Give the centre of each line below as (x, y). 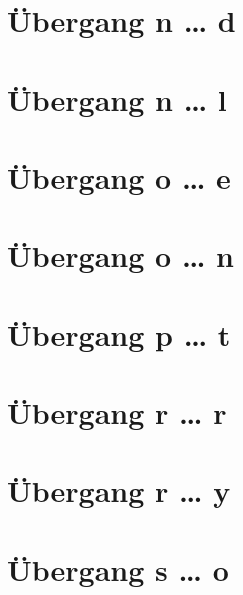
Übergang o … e (119, 176)
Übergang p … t (119, 333)
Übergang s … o (118, 568)
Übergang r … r (117, 412)
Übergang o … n (120, 255)
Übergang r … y (119, 490)
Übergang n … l (117, 98)
